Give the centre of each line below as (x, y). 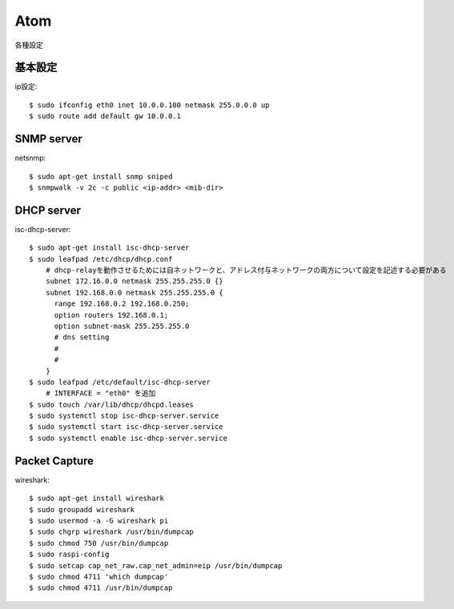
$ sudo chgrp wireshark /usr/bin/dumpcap (111, 532)
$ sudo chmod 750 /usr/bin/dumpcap (99, 543)
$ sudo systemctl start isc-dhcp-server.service (126, 427)
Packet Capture (54, 461)
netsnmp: (30, 158)
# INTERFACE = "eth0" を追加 (100, 393)
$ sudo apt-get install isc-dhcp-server (109, 248)
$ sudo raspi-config (69, 555)
